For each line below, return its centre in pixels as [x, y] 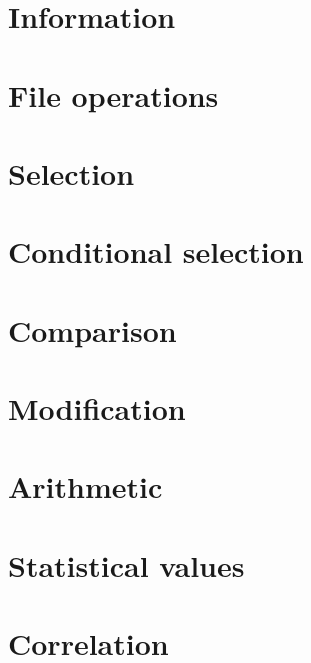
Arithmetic [85, 486]
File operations [113, 94]
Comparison [92, 329]
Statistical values [126, 564]
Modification [97, 408]
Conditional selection [156, 251]
